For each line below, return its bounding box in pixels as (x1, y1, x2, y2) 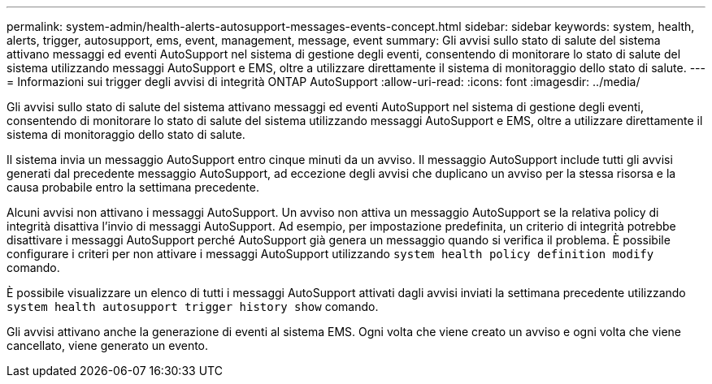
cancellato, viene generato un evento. (7, 339, 209, 352)
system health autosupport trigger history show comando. (7, 300, 379, 313)
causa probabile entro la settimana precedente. (7, 180, 259, 194)
